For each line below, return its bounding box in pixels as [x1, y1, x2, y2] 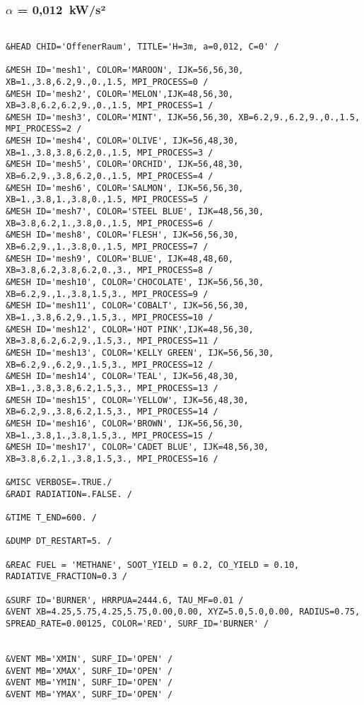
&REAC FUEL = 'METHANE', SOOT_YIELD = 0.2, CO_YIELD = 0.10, [6, 559, 300, 570]
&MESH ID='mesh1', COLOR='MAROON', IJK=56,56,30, [6, 65, 244, 76]
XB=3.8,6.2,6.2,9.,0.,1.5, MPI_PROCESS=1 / [6, 100, 213, 111]
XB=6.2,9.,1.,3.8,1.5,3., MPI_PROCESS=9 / [6, 289, 209, 299]
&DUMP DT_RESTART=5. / [6, 536, 112, 547]
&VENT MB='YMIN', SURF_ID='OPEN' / [6, 677, 173, 688]
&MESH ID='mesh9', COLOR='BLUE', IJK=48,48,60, [6, 253, 234, 264]
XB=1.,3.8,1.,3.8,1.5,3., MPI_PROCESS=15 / [6, 430, 213, 441]
